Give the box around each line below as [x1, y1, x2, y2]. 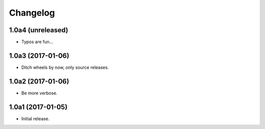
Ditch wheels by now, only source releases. [21, 64, 109, 70]
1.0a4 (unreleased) [9, 26, 68, 34]
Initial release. [21, 115, 50, 122]
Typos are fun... [21, 39, 53, 45]
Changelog [9, 7, 55, 18]
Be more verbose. [21, 90, 57, 96]
